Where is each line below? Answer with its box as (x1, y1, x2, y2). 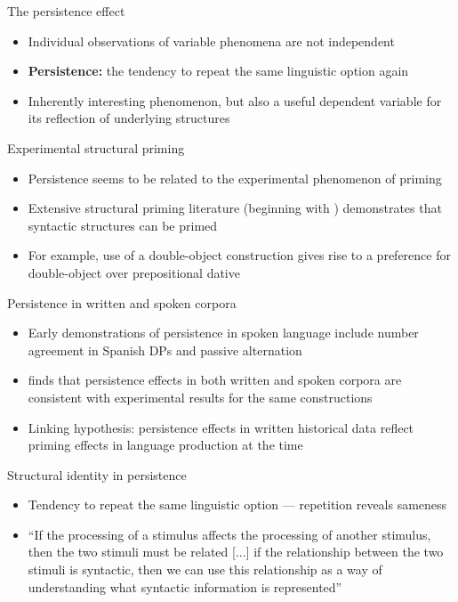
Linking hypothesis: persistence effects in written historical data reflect (28, 418, 414, 436)
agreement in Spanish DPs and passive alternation (28, 340, 302, 359)
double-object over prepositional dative (28, 263, 240, 281)
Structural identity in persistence (7, 465, 187, 484)
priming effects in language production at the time (28, 435, 303, 454)
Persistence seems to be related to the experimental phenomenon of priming (28, 168, 442, 187)
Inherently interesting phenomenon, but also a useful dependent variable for (28, 91, 442, 110)
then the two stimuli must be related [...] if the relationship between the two (28, 542, 444, 561)
